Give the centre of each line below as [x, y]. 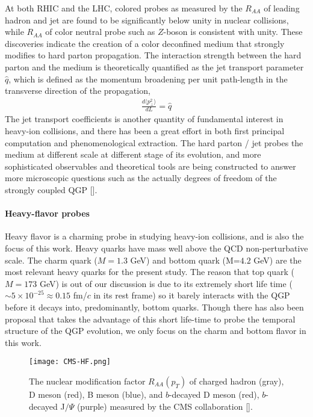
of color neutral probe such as [100, 32]
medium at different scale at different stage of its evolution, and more [133, 154]
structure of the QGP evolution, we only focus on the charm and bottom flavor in [156, 331]
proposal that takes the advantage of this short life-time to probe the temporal [150, 319]
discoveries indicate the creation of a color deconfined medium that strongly [145, 43]
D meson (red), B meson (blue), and [96, 394]
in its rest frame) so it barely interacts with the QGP [192, 295]
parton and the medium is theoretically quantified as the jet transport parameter [154, 66]
